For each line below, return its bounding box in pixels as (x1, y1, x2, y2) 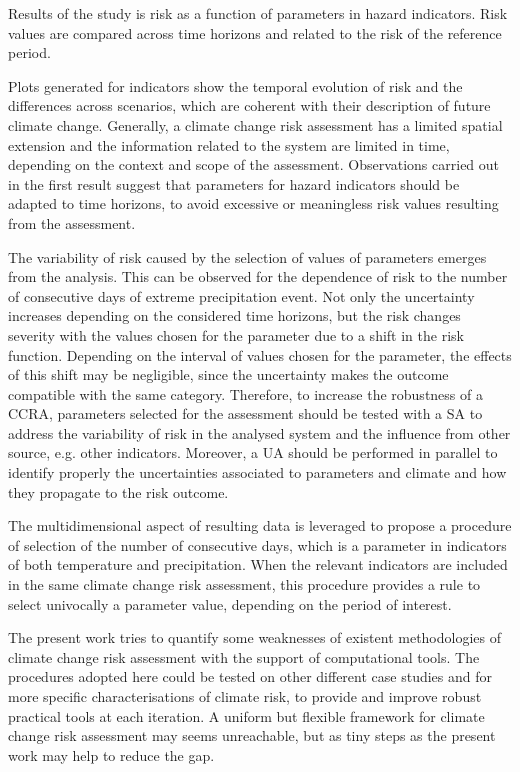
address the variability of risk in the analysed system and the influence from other (8, 422, 511, 443)
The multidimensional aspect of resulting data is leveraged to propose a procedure (8, 515, 512, 536)
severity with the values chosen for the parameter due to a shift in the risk (8, 324, 464, 345)
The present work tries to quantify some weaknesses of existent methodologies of (8, 627, 501, 648)
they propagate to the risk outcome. (8, 481, 229, 502)
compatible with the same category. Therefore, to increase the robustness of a (8, 383, 483, 404)
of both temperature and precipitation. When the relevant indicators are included (8, 554, 508, 575)
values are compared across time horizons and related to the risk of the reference (8, 22, 502, 43)
